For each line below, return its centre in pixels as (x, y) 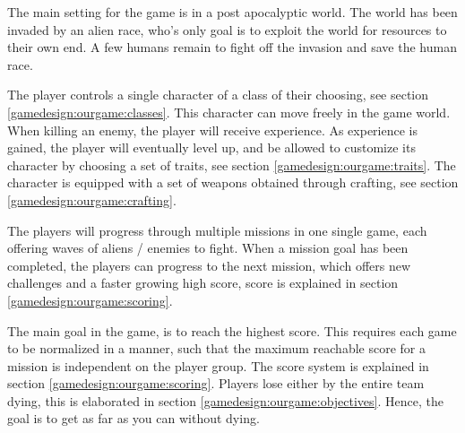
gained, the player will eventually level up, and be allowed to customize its (211, 147)
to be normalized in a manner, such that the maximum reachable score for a (216, 348)
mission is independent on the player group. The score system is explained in (218, 365)
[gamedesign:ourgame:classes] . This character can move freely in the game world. (229, 112)
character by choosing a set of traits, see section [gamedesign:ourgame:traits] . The (232, 165)
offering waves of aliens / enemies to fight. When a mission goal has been (208, 248)
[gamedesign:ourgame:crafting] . (92, 199)
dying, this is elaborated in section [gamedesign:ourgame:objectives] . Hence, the (225, 400)
